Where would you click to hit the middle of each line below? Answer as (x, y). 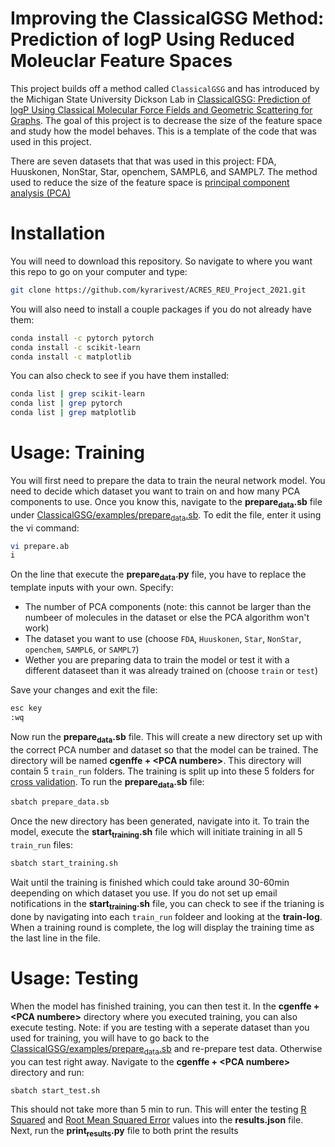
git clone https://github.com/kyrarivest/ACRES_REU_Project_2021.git (158, 290)
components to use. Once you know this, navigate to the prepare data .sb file (166, 502)
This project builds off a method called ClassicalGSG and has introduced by (165, 88)
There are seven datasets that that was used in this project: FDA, (143, 161)
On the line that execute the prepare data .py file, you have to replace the (158, 575)
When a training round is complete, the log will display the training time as (162, 927)
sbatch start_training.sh (64, 863)
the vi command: (45, 528)
